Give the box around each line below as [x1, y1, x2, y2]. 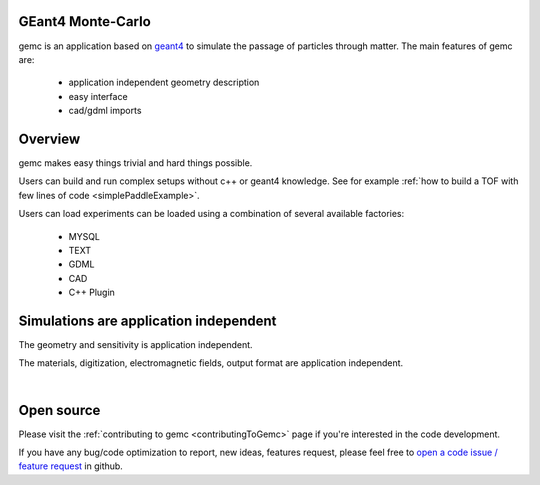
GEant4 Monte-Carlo [18, 13, 152, 30]
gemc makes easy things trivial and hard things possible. [18, 156, 253, 169]
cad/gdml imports [68, 105, 142, 117]
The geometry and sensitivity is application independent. [18, 339, 254, 351]
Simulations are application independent [18, 312, 277, 329]
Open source [18, 401, 101, 419]
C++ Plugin [68, 286, 115, 299]
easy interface [68, 90, 129, 102]
